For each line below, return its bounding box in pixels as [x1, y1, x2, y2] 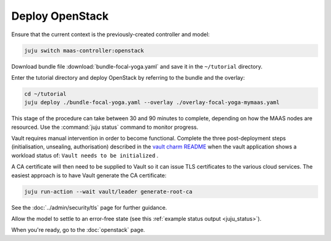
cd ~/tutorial [24, 90, 67, 98]
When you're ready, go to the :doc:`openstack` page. [11, 226, 145, 234]
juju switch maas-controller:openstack [24, 47, 144, 54]
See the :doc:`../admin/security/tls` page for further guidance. [11, 204, 167, 211]
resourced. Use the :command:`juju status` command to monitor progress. [11, 123, 199, 131]
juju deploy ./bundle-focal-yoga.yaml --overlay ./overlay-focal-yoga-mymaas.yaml [24, 99, 280, 106]
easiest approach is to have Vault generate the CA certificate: [11, 172, 167, 179]
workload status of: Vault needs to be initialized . [11, 151, 159, 159]
